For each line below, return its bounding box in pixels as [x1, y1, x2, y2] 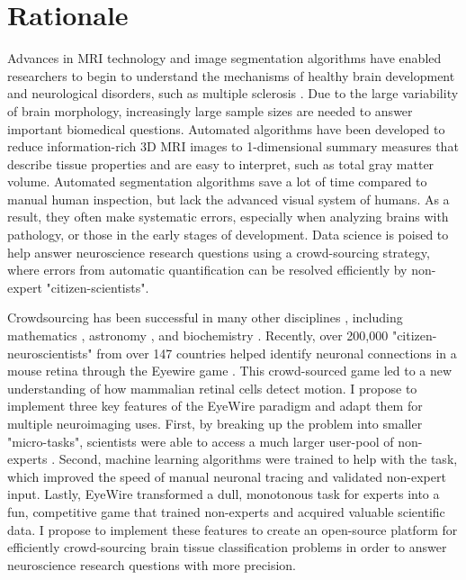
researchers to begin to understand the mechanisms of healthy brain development [7, 66, 455, 85]
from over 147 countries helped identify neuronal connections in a [96, 343, 457, 362]
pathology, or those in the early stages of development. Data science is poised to [7, 225, 449, 244]
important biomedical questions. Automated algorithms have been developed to [7, 119, 445, 138]
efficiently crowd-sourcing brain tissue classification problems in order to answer [7, 538, 447, 557]
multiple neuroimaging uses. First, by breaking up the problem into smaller [7, 414, 423, 432]
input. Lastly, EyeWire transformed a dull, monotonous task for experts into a [7, 485, 440, 503]
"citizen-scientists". [46, 277, 149, 296]
